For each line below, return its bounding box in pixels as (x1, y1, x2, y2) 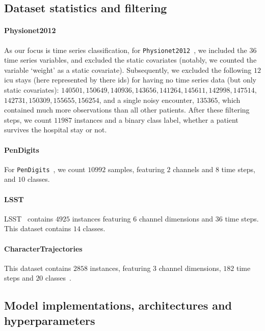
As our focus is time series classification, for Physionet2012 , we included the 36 (4, 44, 257, 55)
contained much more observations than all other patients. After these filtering (4, 104, 250, 115)
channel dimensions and (139, 213, 214, 224)
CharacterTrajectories (4, 243, 83, 254)
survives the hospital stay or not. (4, 124, 107, 135)
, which (218, 94, 241, 105)
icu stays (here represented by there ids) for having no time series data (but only (4, 74, 256, 85)
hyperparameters (4, 312, 95, 328)
